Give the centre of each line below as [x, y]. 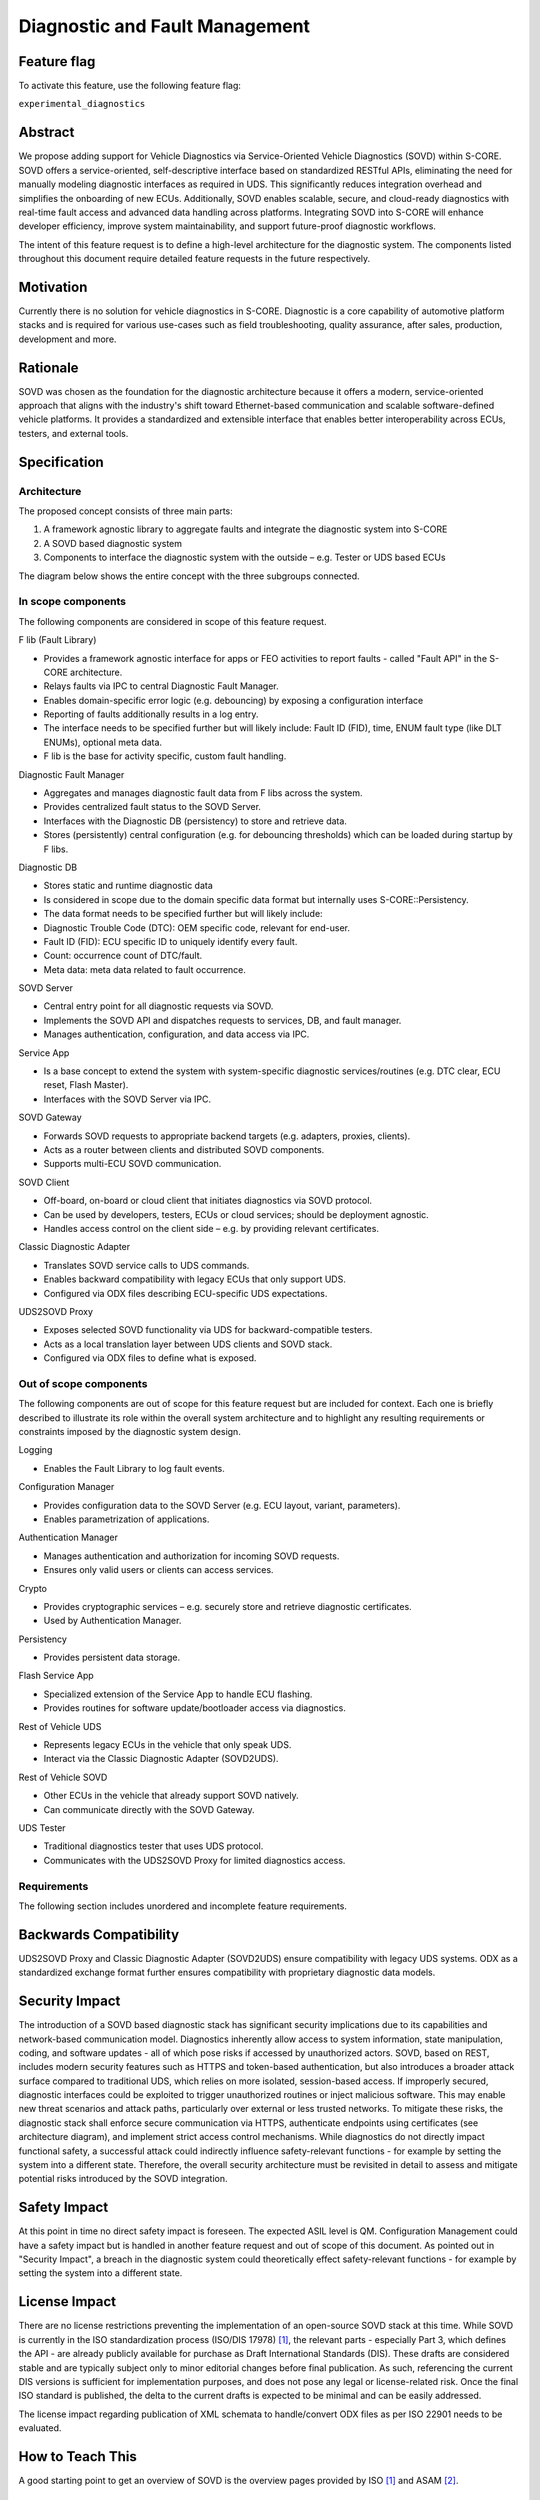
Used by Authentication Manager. [112, 1621]
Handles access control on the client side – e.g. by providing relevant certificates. [211, 1228]
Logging [35, 1450]
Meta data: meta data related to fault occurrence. [145, 969]
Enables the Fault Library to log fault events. [134, 1468]
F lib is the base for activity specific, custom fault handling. [165, 756]
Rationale [48, 367]
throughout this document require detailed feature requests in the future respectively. [194, 259]
